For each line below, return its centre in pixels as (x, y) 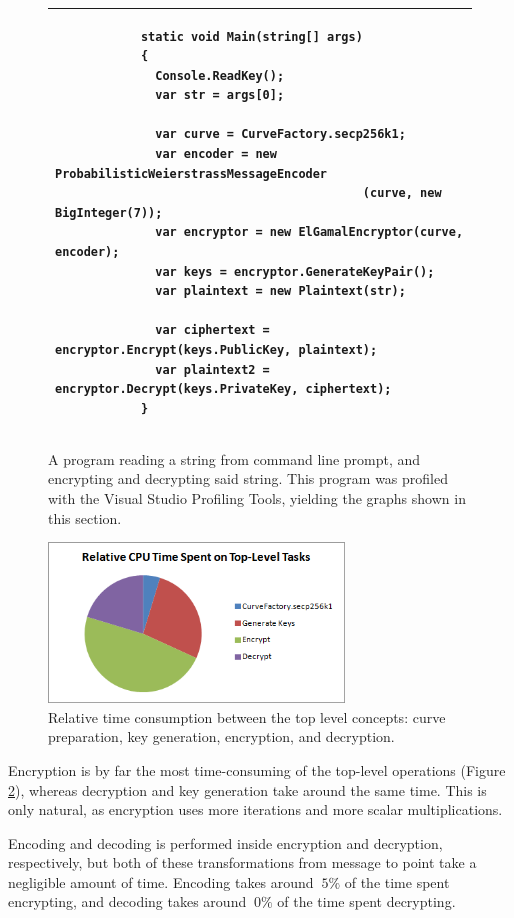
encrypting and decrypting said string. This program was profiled (248, 478)
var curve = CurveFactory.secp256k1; (280, 134)
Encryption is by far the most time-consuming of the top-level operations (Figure (257, 769)
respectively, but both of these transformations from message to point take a (242, 862)
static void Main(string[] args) (251, 36)
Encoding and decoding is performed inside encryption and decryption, (225, 842)
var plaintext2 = (212, 369)
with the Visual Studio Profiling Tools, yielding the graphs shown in (257, 498)
